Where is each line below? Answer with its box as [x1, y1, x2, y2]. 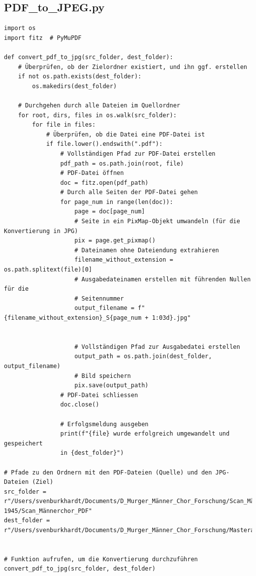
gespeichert [4, 440, 43, 447]
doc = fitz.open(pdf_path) [60, 179, 149, 186]
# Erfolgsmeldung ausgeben [60, 420, 149, 428]
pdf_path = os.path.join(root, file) [60, 160, 184, 167]
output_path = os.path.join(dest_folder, [74, 353, 212, 360]
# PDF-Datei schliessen [60, 391, 138, 399]
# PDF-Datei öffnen [60, 169, 124, 177]
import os [4, 25, 36, 32]
